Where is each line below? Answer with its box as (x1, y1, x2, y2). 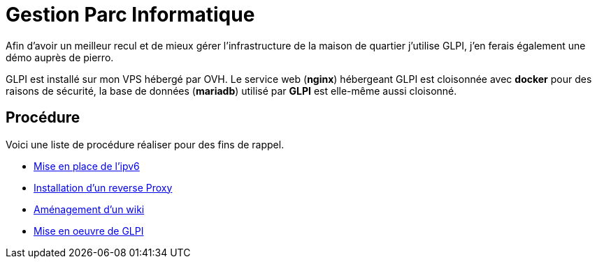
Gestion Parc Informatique (6, 3, 255, 26)
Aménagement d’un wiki (34, 203, 145, 215)
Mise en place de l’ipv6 (34, 160, 140, 172)
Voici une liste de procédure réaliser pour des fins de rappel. (6, 138, 285, 150)
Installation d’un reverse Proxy (34, 181, 173, 194)
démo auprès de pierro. (6, 51, 114, 63)
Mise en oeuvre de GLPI (34, 224, 144, 237)
